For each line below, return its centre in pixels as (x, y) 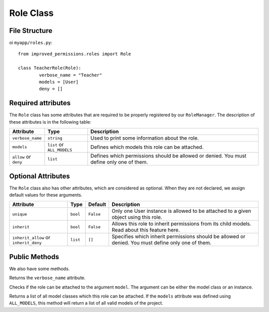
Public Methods (34, 257)
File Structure (31, 31)
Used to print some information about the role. (145, 138)
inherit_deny (27, 242)
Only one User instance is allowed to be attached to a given (181, 211)
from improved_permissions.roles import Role (75, 54)
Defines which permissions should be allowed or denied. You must (168, 156)
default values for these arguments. (46, 195)
